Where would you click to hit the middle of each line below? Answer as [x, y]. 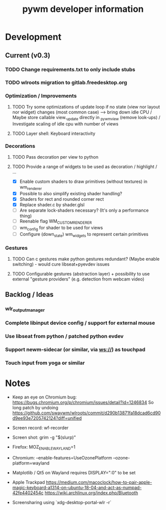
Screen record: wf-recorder [40, 428]
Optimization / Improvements [41, 96]
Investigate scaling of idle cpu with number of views [65, 124]
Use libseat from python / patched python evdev [64, 337]
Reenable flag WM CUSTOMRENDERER [56, 222]
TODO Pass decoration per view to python [55, 157]
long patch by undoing [35, 407]
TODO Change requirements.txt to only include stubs [70, 69]
